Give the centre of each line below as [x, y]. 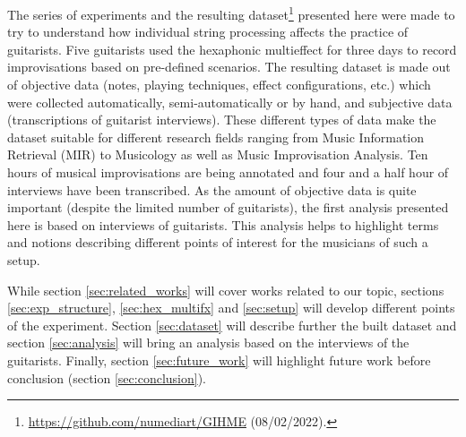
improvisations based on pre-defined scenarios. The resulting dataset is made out [229, 67]
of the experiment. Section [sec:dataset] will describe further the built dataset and [232, 325]
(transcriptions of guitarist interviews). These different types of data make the [222, 120]
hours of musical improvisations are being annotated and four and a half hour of [228, 172]
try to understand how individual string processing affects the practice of [208, 32]
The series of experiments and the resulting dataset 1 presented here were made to [231, 13]
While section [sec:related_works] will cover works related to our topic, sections [226, 290]
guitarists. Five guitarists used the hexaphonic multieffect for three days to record [232, 49]
